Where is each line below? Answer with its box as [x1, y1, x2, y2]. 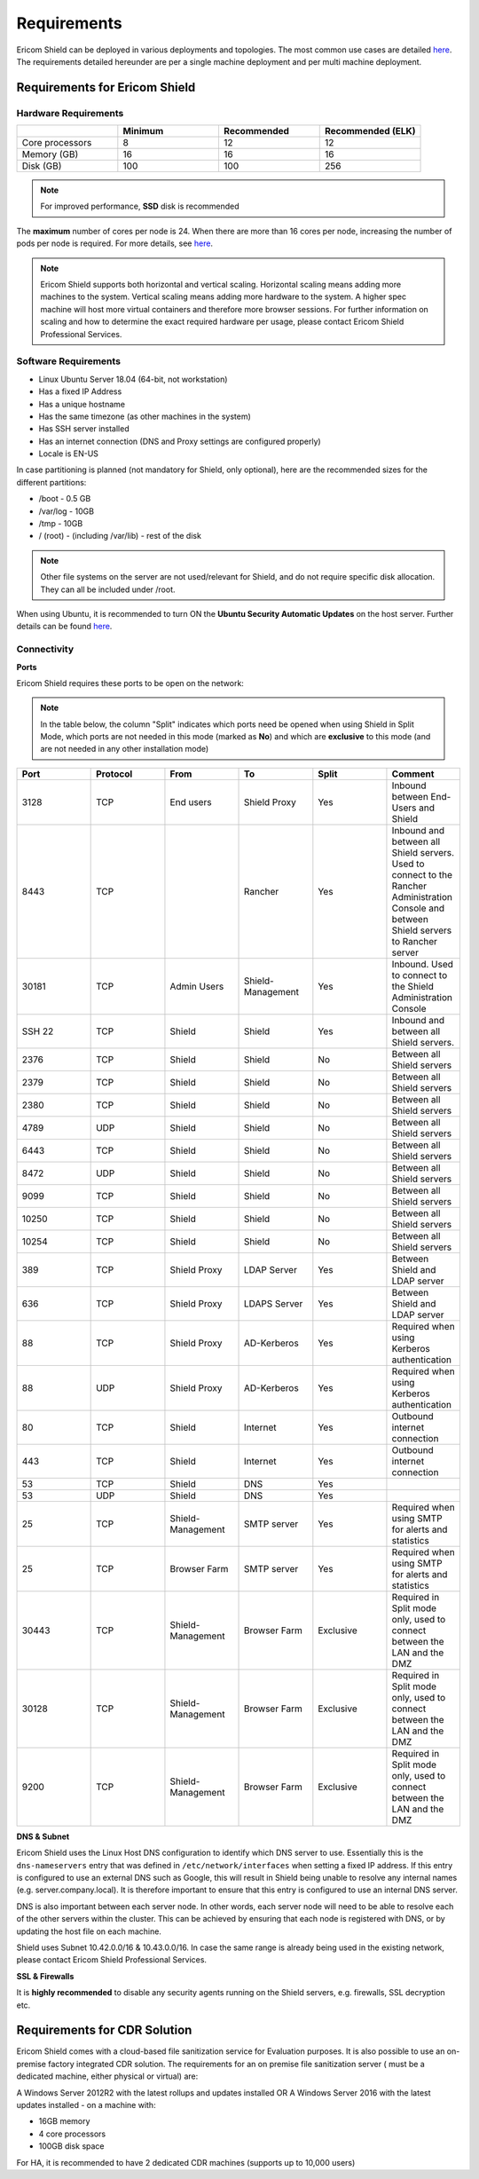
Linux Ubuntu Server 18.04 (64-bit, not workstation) [38, 374, 228, 384]
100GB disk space [38, 2141, 105, 2151]
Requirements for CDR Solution [16, 2023, 192, 2038]
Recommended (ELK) [324, 125, 416, 138]
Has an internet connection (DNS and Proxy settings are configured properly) [38, 436, 321, 446]
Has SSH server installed [38, 423, 130, 434]
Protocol [96, 768, 133, 780]
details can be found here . [16, 621, 113, 632]
